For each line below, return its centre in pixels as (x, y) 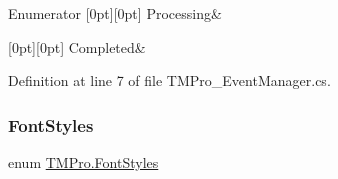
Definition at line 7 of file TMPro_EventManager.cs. (169, 80)
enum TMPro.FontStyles (83, 162)
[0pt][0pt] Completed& (77, 46)
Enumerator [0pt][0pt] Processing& (115, 13)
